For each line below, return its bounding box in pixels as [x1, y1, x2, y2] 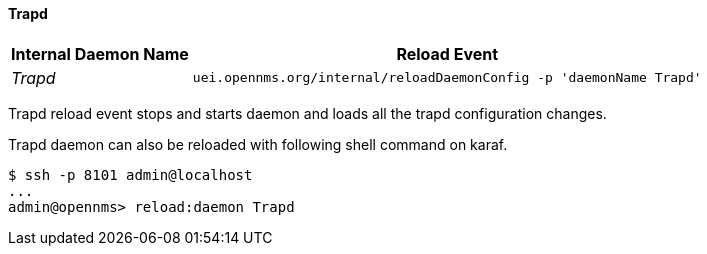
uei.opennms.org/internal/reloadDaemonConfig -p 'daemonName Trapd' [192, 70, 702, 86]
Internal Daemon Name [11, 43, 189, 64]
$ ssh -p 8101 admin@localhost [8, 166, 253, 183]
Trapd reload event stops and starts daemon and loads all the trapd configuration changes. [8, 104, 607, 122]
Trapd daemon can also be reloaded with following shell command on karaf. [8, 135, 508, 153]
